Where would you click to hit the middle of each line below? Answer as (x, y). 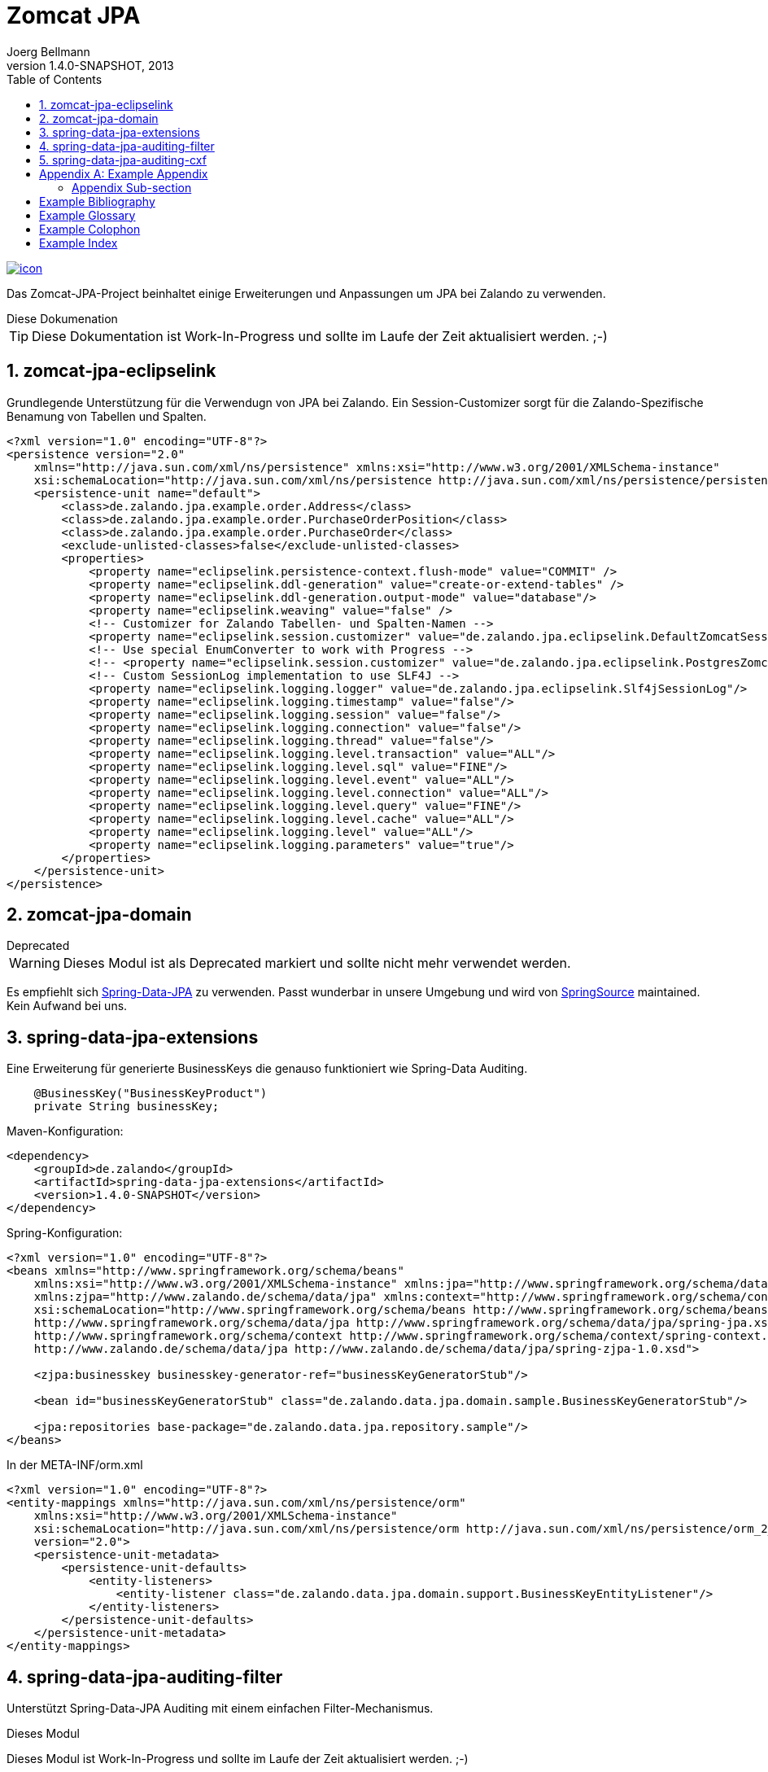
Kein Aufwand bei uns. (67, 1006)
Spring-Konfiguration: (65, 1233)
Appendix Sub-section (132, 187)
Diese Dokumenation (62, 318)
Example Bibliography (97, 201)
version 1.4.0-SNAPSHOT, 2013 (90, 65)
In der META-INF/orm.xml (75, 1465)
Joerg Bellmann (48, 51)
